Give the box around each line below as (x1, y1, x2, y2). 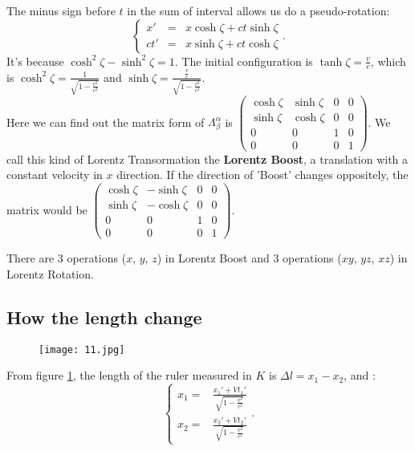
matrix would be (6, 201, 87, 217)
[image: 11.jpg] (39, 343, 125, 356)
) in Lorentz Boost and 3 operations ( (157, 250, 342, 266)
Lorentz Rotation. (6, 265, 94, 282)
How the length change (6, 304, 202, 329)
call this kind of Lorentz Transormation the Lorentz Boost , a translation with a (6, 150, 409, 167)
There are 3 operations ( (6, 250, 127, 266)
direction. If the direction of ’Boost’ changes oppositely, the (116, 166, 409, 183)
